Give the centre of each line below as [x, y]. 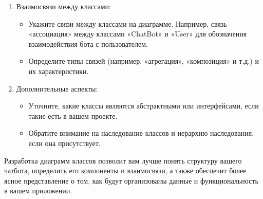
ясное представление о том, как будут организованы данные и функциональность [131, 180]
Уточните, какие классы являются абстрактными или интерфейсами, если [144, 106]
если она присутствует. [64, 143]
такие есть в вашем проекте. [73, 115]
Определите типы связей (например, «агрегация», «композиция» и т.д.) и [144, 61]
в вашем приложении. [38, 191]
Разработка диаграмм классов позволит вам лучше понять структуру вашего [123, 160]
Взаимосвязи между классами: [63, 6]
